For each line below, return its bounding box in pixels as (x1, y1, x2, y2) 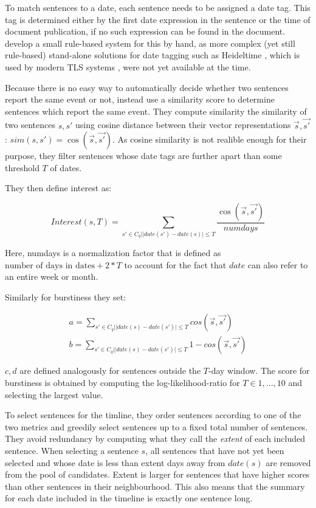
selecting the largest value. (5, 388, 103, 401)
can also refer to (247, 258, 308, 271)
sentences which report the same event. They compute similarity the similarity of (5, 104, 307, 117)
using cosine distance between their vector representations (75, 118, 291, 131)
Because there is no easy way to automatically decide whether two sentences (5, 81, 289, 93)
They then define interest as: (5, 181, 112, 194)
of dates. (50, 161, 82, 174)
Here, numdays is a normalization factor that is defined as (5, 246, 221, 259)
